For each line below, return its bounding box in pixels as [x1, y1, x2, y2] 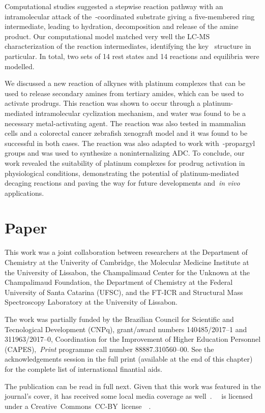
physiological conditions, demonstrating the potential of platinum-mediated [5, 167, 239, 178]
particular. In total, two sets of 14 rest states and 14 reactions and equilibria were [5, 50, 259, 61]
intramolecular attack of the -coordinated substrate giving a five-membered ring [5, 11, 255, 21]
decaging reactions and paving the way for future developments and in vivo [5, 178, 240, 188]
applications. [5, 187, 44, 198]
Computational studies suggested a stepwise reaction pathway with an [5, 1, 223, 11]
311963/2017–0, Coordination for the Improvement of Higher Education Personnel [5, 334, 261, 344]
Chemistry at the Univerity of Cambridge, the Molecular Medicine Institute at [5, 257, 249, 267]
